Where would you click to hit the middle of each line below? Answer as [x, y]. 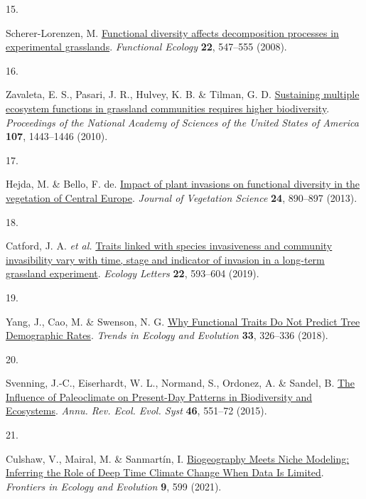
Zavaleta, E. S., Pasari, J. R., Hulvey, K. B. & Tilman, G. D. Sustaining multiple [183, 94]
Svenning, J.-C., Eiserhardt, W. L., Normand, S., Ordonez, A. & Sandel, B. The [181, 383]
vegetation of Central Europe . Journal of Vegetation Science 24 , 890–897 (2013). [182, 197]
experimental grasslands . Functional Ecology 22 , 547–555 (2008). [146, 47]
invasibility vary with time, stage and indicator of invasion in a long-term [165, 259]
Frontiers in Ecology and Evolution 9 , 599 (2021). [114, 486]
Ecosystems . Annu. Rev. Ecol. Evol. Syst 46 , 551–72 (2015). [136, 411]
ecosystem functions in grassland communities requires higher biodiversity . [168, 108]
